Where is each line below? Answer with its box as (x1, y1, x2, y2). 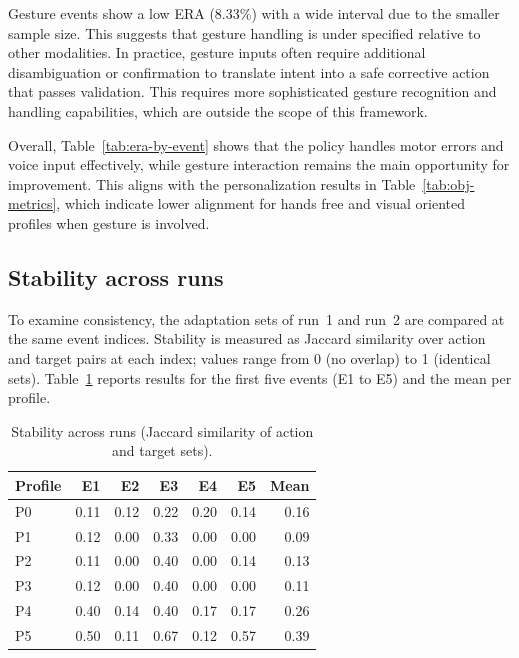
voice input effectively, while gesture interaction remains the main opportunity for (8, 154, 510, 175)
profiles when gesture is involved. (8, 212, 210, 233)
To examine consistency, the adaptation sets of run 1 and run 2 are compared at (8, 308, 505, 329)
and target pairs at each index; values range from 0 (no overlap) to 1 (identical (8, 347, 491, 368)
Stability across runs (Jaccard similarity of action (11, 420, 314, 441)
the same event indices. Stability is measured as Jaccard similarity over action (8, 328, 486, 349)
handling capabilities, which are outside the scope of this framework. (8, 100, 428, 121)
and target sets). (111, 440, 213, 461)
